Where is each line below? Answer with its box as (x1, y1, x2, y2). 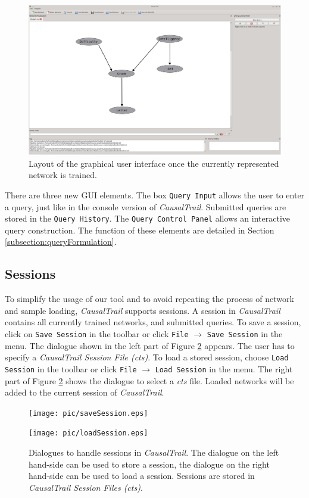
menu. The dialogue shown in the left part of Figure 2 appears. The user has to (5, 339, 295, 351)
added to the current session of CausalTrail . (5, 386, 164, 399)
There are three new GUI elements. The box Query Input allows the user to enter (5, 188, 305, 201)
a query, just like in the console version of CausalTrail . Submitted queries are (5, 200, 286, 213)
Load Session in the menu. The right (155, 362, 293, 375)
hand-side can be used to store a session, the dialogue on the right (29, 457, 270, 470)
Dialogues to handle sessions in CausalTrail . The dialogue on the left (29, 446, 279, 459)
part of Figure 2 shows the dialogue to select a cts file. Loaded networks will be (5, 374, 294, 387)
